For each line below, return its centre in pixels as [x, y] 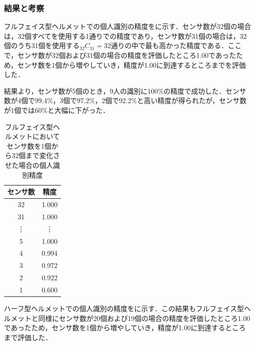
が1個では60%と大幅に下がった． [57, 110]
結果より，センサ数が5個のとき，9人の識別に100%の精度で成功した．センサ [125, 91]
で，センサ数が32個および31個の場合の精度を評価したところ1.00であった [120, 55]
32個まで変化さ [36, 155]
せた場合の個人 [29, 165]
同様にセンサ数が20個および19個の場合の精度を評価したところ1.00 [144, 318]
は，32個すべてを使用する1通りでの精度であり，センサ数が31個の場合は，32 [126, 36]
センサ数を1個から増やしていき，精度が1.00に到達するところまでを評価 [132, 65]
